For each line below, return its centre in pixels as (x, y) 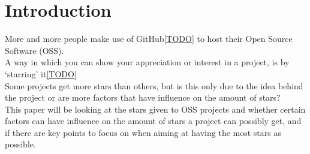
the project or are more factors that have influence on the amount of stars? (143, 97)
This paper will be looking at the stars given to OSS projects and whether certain (155, 109)
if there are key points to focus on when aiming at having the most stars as (143, 132)
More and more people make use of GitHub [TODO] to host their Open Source (149, 39)
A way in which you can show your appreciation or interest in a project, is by (147, 62)
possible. (20, 144)
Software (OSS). (34, 50)
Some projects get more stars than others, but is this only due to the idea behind (154, 85)
